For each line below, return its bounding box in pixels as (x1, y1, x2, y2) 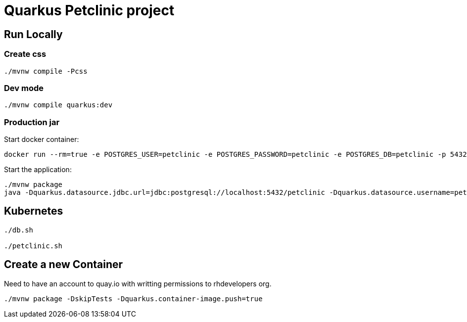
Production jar (4, 117, 60, 127)
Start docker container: (4, 135, 79, 144)
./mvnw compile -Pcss (4, 67, 88, 75)
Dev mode (4, 83, 44, 93)
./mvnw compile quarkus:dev (4, 101, 113, 109)
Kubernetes (4, 205, 63, 218)
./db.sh (4, 226, 34, 234)
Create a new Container (4, 258, 123, 271)
